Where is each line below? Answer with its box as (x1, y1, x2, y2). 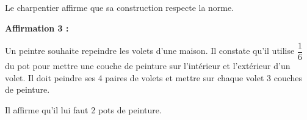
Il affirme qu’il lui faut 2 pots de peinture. (5, 104, 162, 116)
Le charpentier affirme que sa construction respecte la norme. (5, 1, 234, 13)
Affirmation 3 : (5, 21, 69, 34)
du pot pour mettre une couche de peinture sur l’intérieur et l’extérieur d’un (5, 59, 291, 72)
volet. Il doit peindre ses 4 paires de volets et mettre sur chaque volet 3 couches (5, 71, 303, 84)
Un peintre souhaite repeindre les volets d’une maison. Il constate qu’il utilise (5, 44, 295, 57)
